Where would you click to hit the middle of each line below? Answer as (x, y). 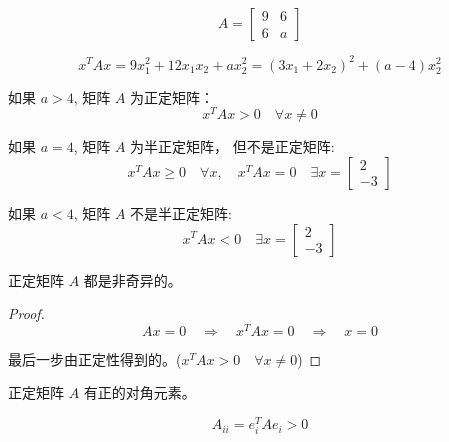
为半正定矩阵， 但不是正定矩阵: (232, 146)
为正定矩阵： (172, 96)
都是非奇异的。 (132, 279)
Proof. (26, 313)
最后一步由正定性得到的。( (95, 358)
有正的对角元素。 (139, 392)
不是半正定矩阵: (181, 212)
